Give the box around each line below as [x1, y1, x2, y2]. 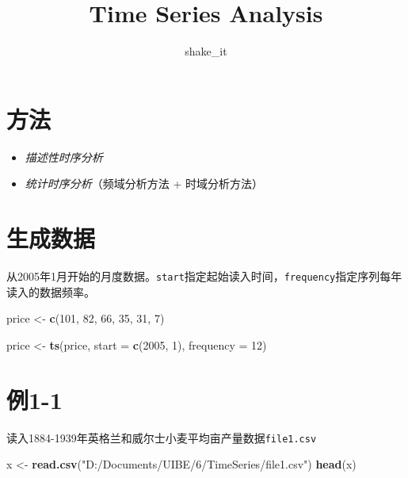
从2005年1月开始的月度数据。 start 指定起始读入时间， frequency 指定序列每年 [6, 267, 402, 284]
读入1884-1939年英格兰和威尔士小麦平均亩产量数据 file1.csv [6, 429, 317, 445]
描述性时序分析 [25, 148, 103, 165]
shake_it [185, 43, 227, 59]
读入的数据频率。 [6, 283, 95, 300]
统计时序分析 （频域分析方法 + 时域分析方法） [25, 175, 264, 192]
